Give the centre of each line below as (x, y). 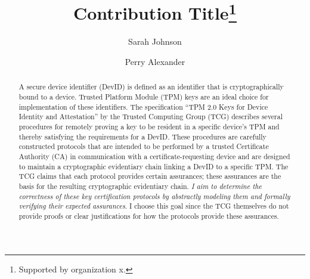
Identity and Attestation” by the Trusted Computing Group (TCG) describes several (151, 117)
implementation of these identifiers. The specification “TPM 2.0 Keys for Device (143, 106)
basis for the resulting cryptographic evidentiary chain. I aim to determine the (140, 186)
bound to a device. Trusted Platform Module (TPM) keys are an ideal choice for (144, 97)
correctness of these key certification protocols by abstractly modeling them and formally (154, 196)
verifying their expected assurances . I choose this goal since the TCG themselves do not (154, 206)
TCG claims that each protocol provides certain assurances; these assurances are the (150, 176)
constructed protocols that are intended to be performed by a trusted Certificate (144, 146)
